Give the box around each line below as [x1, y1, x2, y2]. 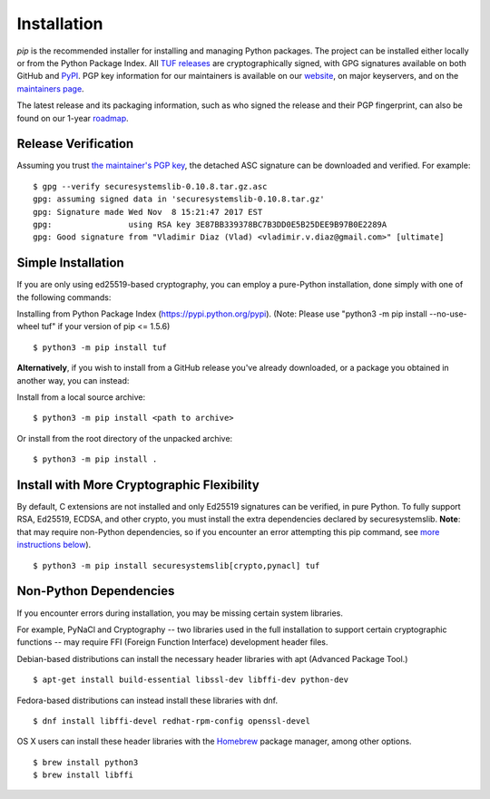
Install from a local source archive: [16, 392, 145, 403]
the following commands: [16, 291, 112, 303]
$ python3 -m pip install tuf [33, 342, 168, 353]
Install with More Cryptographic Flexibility [16, 477, 260, 492]
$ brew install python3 [33, 757, 139, 767]
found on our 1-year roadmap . [16, 112, 129, 123]
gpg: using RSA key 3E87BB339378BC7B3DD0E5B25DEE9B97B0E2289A [33, 219, 387, 229]
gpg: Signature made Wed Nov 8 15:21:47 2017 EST [33, 207, 263, 217]
